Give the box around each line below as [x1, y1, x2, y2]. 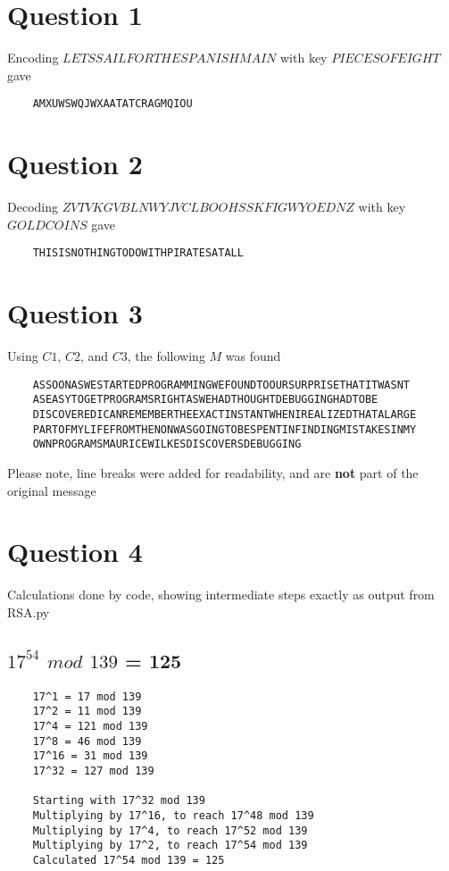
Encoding [7, 48, 59, 67]
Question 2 [7, 146, 143, 182]
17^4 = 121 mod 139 [32, 719, 148, 733]
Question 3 [7, 295, 143, 331]
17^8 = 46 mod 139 [32, 734, 142, 748]
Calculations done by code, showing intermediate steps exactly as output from [7, 585, 435, 604]
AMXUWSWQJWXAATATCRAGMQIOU [32, 97, 193, 111]
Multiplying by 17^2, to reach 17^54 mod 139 [32, 839, 308, 852]
